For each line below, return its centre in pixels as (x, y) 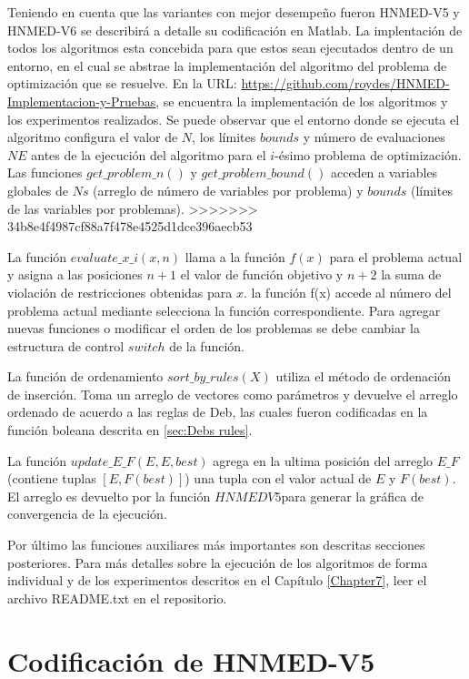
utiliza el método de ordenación (363, 376)
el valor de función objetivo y (262, 274)
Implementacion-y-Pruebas (82, 101)
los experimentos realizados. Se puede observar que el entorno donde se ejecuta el (234, 119)
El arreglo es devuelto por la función (109, 496)
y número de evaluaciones (374, 137)
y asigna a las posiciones (75, 274)
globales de (38, 190)
